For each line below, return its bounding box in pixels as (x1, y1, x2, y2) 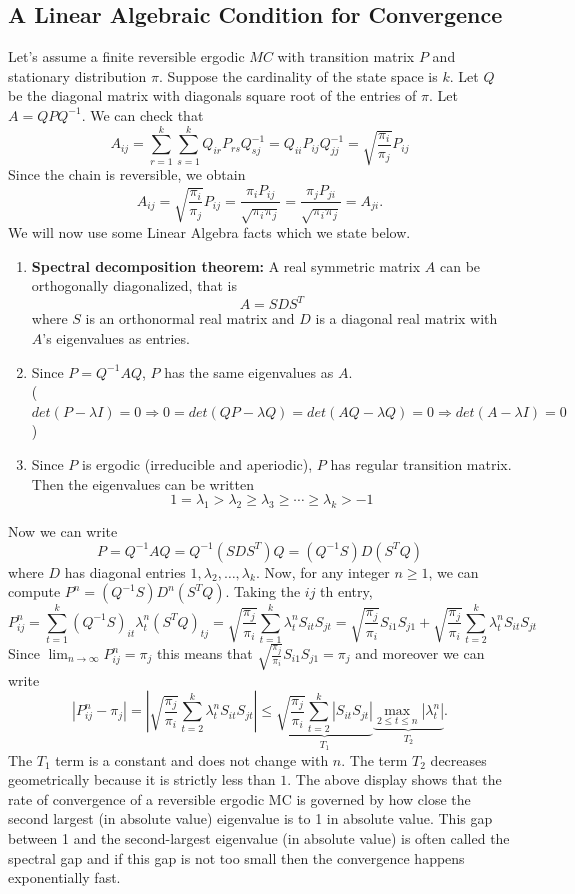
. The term (341, 749, 408, 770)
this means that (156, 643, 253, 664)
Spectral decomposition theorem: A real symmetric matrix (31, 255, 421, 276)
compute (8, 581, 61, 602)
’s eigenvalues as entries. (42, 328, 190, 349)
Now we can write (8, 520, 118, 541)
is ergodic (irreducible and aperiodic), (82, 453, 313, 474)
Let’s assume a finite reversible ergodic (8, 46, 245, 67)
